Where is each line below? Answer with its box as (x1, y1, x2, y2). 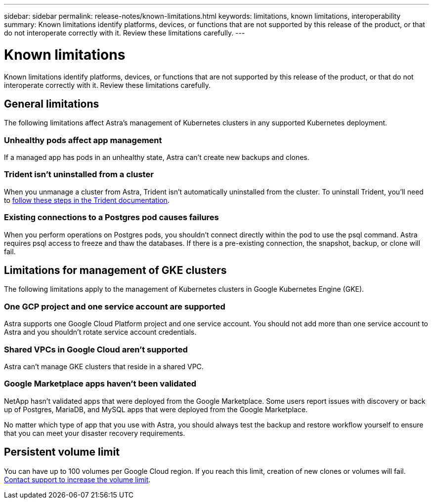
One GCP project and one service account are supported (4, 301, 225, 311)
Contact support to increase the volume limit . (4, 475, 151, 484)
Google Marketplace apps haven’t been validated (4, 379, 196, 389)
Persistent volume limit (4, 446, 120, 459)
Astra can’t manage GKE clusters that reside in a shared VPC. (4, 362, 204, 371)
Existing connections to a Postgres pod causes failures (4, 212, 219, 223)
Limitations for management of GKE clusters (4, 264, 227, 277)
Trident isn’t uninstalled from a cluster (4, 169, 154, 180)
